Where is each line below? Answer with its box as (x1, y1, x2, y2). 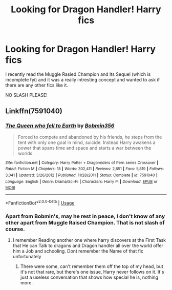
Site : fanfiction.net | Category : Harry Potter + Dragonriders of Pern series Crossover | (5, 160, 159, 165)
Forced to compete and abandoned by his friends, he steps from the (17, 134, 162, 140)
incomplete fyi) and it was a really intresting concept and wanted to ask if (5, 76, 160, 82)
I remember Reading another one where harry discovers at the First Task (12, 237, 166, 243)
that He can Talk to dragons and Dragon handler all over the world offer (12, 242, 164, 249)
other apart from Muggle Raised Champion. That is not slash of (5, 219, 165, 226)
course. (5, 225, 25, 233)
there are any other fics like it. (5, 82, 68, 88)
